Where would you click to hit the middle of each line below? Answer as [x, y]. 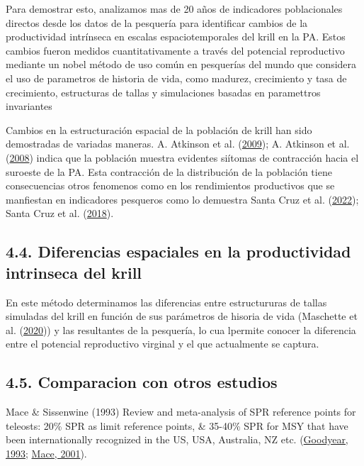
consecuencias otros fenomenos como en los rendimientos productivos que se [170, 185]
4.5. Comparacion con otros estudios [142, 382]
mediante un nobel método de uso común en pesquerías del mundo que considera [181, 64]
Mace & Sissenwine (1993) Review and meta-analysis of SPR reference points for [181, 412]
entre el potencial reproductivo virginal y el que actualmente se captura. [163, 344]
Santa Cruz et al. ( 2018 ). [60, 213]
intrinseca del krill [74, 272]
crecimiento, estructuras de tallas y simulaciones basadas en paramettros [163, 92]
